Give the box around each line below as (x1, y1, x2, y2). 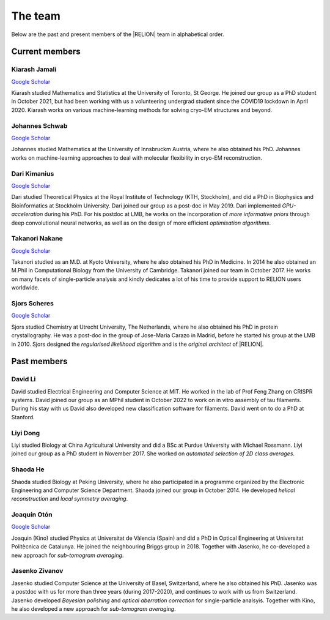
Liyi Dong (11, 428, 40, 437)
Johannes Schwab (11, 121, 68, 130)
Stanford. (11, 413, 35, 420)
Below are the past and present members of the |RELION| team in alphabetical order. (11, 31, 224, 38)
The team (11, 9, 61, 23)
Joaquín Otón (11, 510, 53, 519)
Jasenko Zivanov (11, 567, 64, 575)
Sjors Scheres (11, 299, 54, 307)
